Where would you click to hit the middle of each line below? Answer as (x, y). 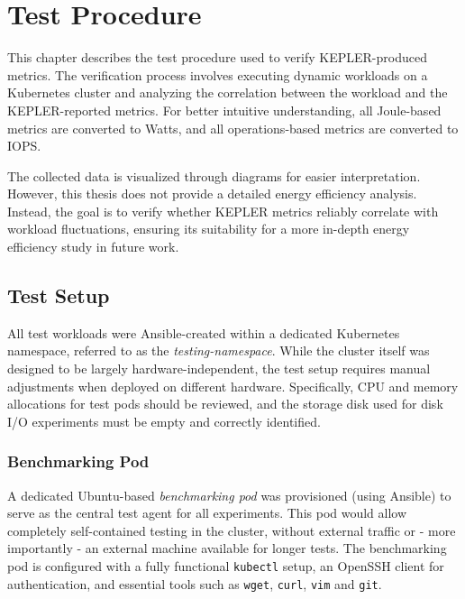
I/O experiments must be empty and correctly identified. (164, 421)
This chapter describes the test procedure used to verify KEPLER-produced (217, 57)
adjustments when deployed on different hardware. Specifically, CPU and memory (233, 386)
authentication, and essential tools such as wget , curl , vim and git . (195, 583)
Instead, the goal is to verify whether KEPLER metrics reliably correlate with (223, 211)
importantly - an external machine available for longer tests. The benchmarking (227, 548)
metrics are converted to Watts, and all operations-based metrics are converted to (233, 128)
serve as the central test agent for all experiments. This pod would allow (207, 513)
